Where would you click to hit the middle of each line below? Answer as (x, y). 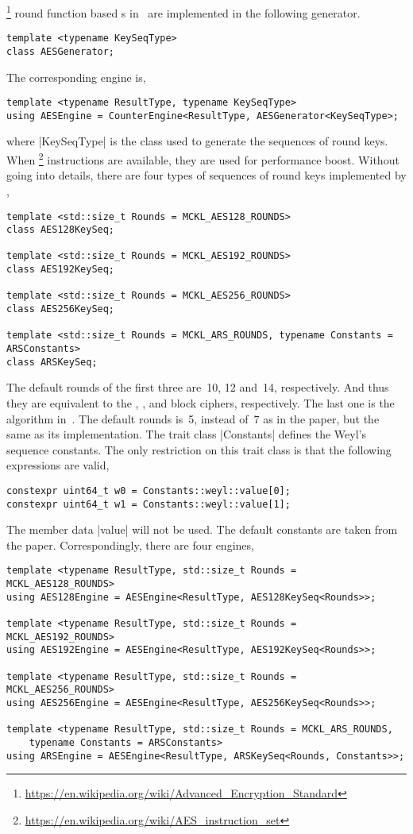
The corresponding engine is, (76, 77)
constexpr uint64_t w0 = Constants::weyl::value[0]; (149, 490)
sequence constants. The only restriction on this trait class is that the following (199, 449)
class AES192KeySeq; (61, 270)
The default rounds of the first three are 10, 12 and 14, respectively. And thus (198, 387)
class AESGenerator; (61, 51)
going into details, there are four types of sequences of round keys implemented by (206, 175)
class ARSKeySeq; (52, 362)
